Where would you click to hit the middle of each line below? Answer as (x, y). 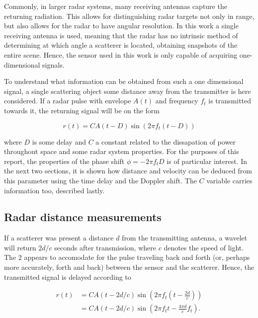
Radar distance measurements (83, 217)
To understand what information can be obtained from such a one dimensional (124, 81)
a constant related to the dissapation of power (166, 141)
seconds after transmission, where (105, 247)
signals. (53, 64)
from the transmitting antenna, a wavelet (185, 238)
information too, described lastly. (54, 190)
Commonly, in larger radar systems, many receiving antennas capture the (116, 6)
